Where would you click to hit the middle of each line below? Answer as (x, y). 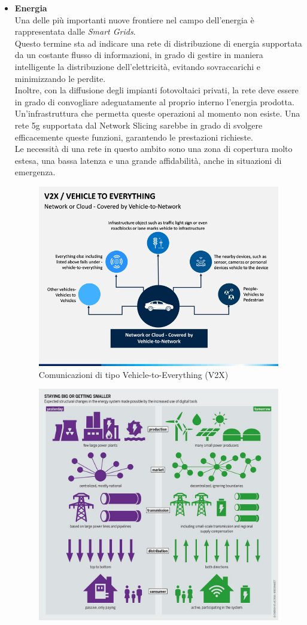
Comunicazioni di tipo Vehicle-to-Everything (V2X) (133, 374)
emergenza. (35, 172)
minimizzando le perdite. (60, 78)
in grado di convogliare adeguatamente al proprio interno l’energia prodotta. (154, 101)
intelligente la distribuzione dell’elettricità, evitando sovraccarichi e (138, 66)
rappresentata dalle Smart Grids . (75, 31)
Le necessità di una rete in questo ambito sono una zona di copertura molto (153, 149)
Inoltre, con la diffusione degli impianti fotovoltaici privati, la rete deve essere (156, 90)
